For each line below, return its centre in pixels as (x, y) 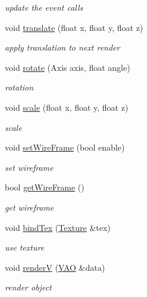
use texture (25, 247)
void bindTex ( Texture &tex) (58, 227)
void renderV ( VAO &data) (55, 267)
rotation (19, 87)
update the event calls (44, 7)
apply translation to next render (62, 47)
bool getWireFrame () (45, 187)
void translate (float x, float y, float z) (74, 27)
